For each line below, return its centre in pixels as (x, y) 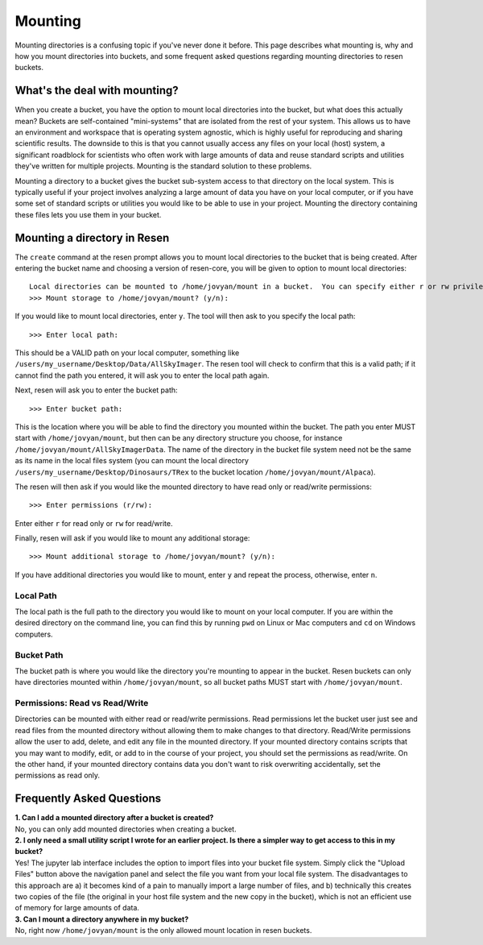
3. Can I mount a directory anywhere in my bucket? (102, 919)
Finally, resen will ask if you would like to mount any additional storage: (132, 538)
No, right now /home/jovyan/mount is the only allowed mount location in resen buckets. (163, 930)
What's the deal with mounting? (97, 91)
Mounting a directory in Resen (92, 238)
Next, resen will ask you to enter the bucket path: (96, 390)
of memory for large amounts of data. (77, 908)
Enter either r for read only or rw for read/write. (94, 523)
